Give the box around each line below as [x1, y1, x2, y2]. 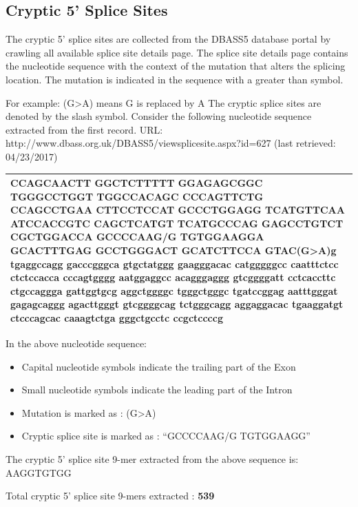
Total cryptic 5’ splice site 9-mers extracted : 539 [6, 488, 215, 503]
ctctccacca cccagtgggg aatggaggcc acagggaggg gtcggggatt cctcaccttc [10, 270, 336, 284]
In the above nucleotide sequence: [6, 336, 147, 351]
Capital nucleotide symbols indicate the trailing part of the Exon [21, 359, 296, 373]
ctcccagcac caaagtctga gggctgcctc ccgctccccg [10, 310, 223, 324]
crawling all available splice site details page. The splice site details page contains [6, 45, 348, 59]
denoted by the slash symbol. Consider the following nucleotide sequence [6, 109, 312, 123]
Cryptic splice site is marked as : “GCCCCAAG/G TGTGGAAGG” [21, 428, 310, 443]
